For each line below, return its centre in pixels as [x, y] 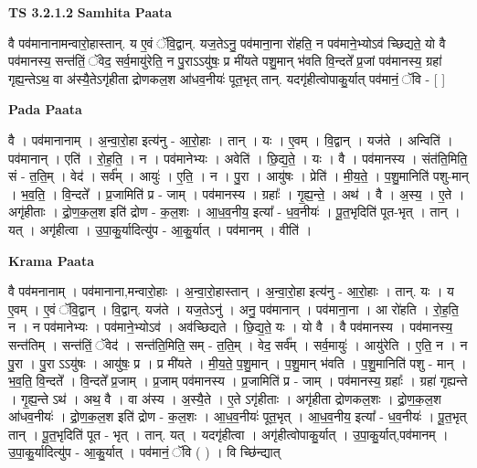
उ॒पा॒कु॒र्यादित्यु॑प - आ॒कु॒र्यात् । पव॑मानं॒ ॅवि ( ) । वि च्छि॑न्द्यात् [144, 452]
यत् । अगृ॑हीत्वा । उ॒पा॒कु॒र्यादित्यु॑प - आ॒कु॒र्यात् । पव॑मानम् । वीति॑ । [160, 229]
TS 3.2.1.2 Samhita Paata [90, 12]
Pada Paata [45, 109]
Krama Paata [51, 260]
